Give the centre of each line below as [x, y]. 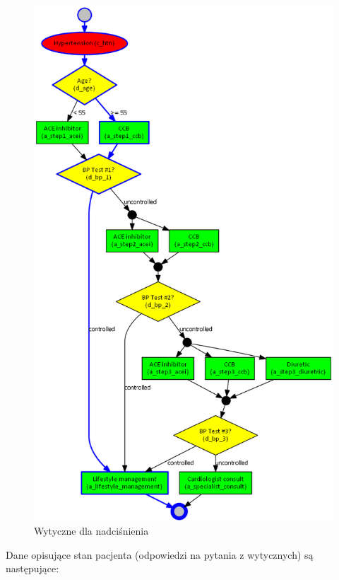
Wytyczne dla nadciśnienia [91, 531]
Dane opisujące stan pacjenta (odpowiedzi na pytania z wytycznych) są [160, 554]
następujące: [32, 568]
